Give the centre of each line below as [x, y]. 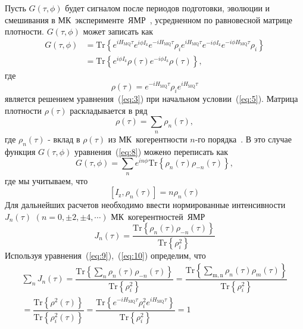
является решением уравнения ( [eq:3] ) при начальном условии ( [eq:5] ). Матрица [151, 99]
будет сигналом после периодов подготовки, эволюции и [168, 8]
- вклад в [64, 139]
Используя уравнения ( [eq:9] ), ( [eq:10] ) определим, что [105, 255]
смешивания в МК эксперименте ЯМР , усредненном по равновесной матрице [149, 19]
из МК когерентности [148, 139]
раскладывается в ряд [109, 110]
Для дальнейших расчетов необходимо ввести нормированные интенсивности [145, 205]
